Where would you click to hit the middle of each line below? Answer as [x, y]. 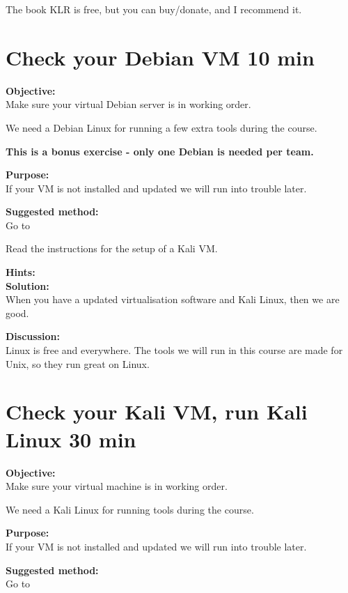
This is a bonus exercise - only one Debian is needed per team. [160, 151]
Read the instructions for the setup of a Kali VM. [112, 248]
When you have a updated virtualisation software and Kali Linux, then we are [173, 299]
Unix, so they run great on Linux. [78, 363]
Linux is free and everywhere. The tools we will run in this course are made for [174, 350]
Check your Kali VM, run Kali [157, 411]
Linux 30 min [71, 439]
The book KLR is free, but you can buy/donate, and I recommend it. [154, 9]
